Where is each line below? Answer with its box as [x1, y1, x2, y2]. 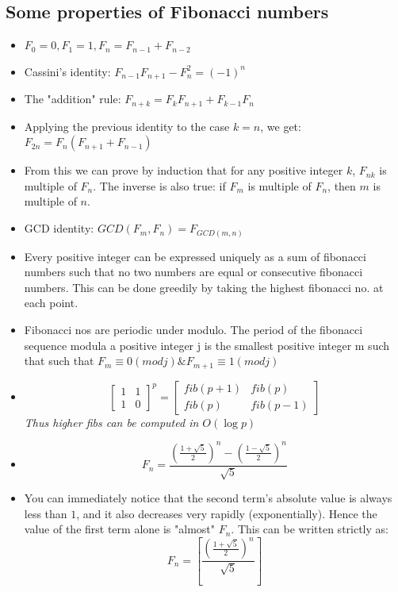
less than [24, 505, 67, 521]
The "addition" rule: [24, 90, 121, 107]
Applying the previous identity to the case [24, 117, 230, 134]
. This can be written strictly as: [231, 521, 388, 537]
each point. [24, 294, 78, 311]
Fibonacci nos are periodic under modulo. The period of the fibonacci [24, 321, 363, 337]
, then [327, 177, 356, 194]
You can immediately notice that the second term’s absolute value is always [24, 490, 392, 506]
